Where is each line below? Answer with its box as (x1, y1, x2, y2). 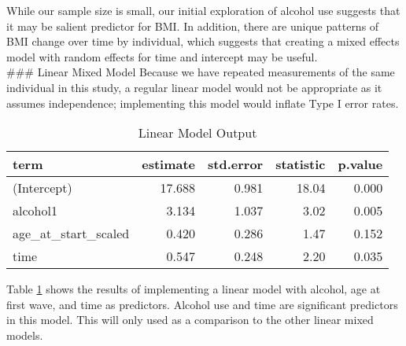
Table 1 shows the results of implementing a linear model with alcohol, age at (6, 281, 381, 297)
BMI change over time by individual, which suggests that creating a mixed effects (6, 33, 400, 50)
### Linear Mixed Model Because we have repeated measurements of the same (6, 64, 395, 80)
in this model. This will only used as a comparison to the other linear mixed (6, 311, 374, 328)
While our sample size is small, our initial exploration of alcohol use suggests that (6, 2, 400, 18)
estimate (142, 155, 196, 174)
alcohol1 (13, 201, 57, 220)
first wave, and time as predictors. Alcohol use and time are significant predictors (6, 296, 398, 312)
